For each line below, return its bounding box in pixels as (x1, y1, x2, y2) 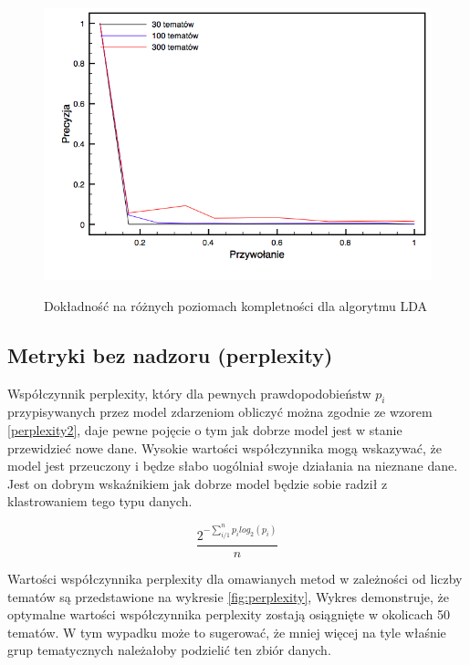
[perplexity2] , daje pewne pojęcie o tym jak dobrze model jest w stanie (7, 421, 402, 440)
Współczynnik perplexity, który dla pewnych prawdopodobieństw (7, 383, 371, 402)
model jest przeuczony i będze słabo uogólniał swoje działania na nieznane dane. (7, 456, 458, 475)
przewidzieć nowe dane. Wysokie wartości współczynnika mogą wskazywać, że (7, 438, 442, 457)
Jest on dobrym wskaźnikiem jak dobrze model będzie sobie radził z (7, 473, 388, 493)
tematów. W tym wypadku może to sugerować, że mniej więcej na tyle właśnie (7, 622, 446, 641)
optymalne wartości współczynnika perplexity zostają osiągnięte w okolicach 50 (7, 605, 450, 624)
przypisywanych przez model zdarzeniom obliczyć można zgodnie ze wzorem (7, 402, 433, 421)
